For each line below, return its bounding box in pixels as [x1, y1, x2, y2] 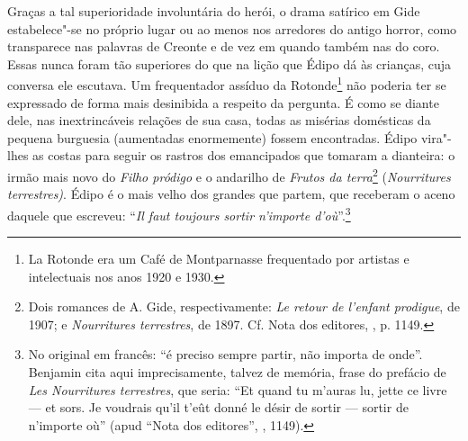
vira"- [420, 128, 452, 147]
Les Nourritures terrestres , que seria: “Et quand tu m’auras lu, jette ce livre [28, 380, 447, 399]
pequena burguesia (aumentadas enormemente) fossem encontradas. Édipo [7, 128, 418, 147]
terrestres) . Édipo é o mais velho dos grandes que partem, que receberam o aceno [7, 184, 455, 203]
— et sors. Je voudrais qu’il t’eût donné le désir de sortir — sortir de [28, 398, 409, 417]
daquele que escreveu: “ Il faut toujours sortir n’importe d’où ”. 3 [7, 202, 351, 224]
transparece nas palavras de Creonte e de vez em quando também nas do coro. [7, 37, 440, 56]
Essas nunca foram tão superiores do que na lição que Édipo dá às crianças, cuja [7, 54, 452, 73]
